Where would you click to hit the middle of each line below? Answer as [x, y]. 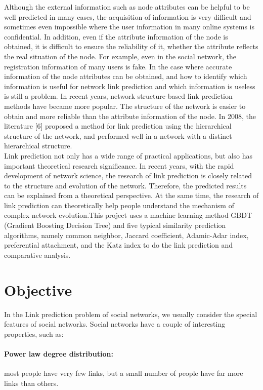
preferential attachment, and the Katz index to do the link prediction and [119, 245]
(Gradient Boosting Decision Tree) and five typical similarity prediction [115, 225]
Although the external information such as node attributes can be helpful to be [127, 7]
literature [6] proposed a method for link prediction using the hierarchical [118, 126]
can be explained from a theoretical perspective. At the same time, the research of [131, 195]
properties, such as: [34, 334]
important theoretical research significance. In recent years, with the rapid [119, 165]
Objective [38, 289]
